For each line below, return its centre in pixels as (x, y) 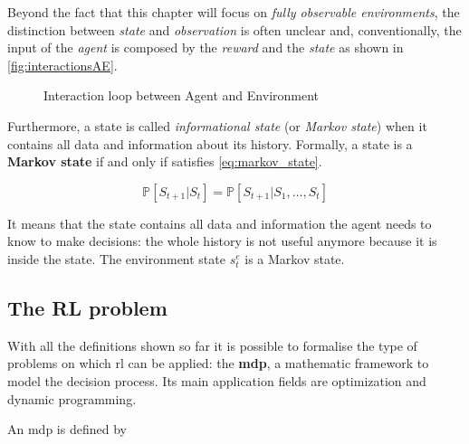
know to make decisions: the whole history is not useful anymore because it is (222, 241)
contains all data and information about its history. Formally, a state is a (210, 143)
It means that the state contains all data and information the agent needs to (220, 223)
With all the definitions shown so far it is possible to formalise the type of (212, 345)
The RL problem (87, 307)
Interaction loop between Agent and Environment (182, 95)
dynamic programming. (72, 398)
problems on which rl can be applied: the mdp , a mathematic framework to (218, 363)
